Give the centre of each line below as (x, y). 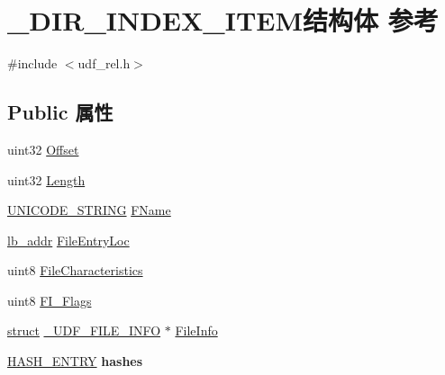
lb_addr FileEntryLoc (68, 240)
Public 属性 (60, 112)
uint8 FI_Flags (50, 300)
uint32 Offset (43, 149)
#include (32, 63)
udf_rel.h (104, 63)
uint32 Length (46, 179)
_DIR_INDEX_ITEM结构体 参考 (223, 20)
